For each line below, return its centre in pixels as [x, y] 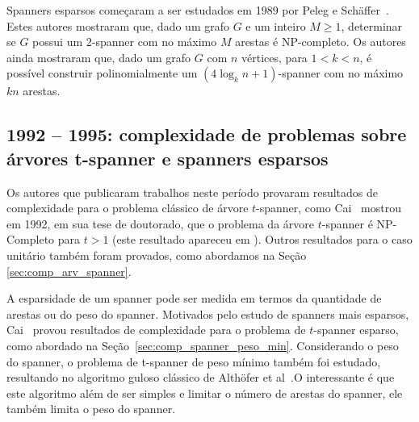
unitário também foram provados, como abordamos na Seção [157, 255]
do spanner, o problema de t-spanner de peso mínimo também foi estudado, [194, 361]
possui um [58, 42]
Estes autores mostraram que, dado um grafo [118, 25]
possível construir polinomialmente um [102, 73]
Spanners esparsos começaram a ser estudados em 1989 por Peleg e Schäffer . [198, 10]
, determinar [372, 25]
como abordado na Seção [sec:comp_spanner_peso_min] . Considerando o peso [203, 345]
